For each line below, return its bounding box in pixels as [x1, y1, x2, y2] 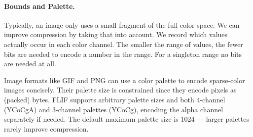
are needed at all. [4, 58, 56, 69]
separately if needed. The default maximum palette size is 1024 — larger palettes [4, 114, 249, 124]
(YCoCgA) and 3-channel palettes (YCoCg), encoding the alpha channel [4, 104, 223, 114]
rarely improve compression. [4, 123, 89, 134]
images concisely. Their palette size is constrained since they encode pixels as [4, 85, 237, 95]
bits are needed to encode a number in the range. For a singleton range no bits [4, 48, 242, 59]
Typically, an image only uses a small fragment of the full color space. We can [4, 19, 240, 30]
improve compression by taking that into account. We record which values [4, 29, 228, 40]
